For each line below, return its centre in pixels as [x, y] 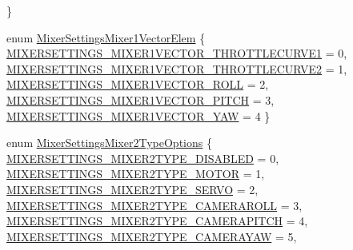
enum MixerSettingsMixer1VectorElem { [106, 37]
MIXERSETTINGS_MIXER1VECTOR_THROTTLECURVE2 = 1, [177, 68]
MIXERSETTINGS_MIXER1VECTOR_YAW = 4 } [138, 115]
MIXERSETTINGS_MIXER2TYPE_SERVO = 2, [132, 189]
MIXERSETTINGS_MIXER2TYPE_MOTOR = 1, [136, 174]
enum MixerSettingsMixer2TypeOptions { [109, 143]
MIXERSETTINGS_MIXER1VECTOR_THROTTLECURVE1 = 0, [177, 53]
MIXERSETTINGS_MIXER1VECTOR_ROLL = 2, [138, 84]
